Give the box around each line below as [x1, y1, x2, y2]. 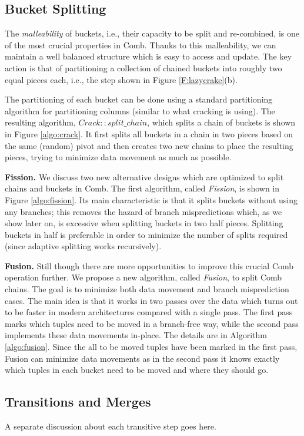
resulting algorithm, [5, 116, 76, 128]
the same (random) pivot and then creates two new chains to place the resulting [5, 139, 293, 151]
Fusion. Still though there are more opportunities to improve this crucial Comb [5, 259, 294, 272]
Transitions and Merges [5, 392, 151, 411]
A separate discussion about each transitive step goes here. [5, 420, 216, 432]
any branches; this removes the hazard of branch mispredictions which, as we [5, 205, 282, 217]
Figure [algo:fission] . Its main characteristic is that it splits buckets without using [5, 193, 298, 206]
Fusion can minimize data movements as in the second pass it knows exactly [5, 352, 280, 364]
